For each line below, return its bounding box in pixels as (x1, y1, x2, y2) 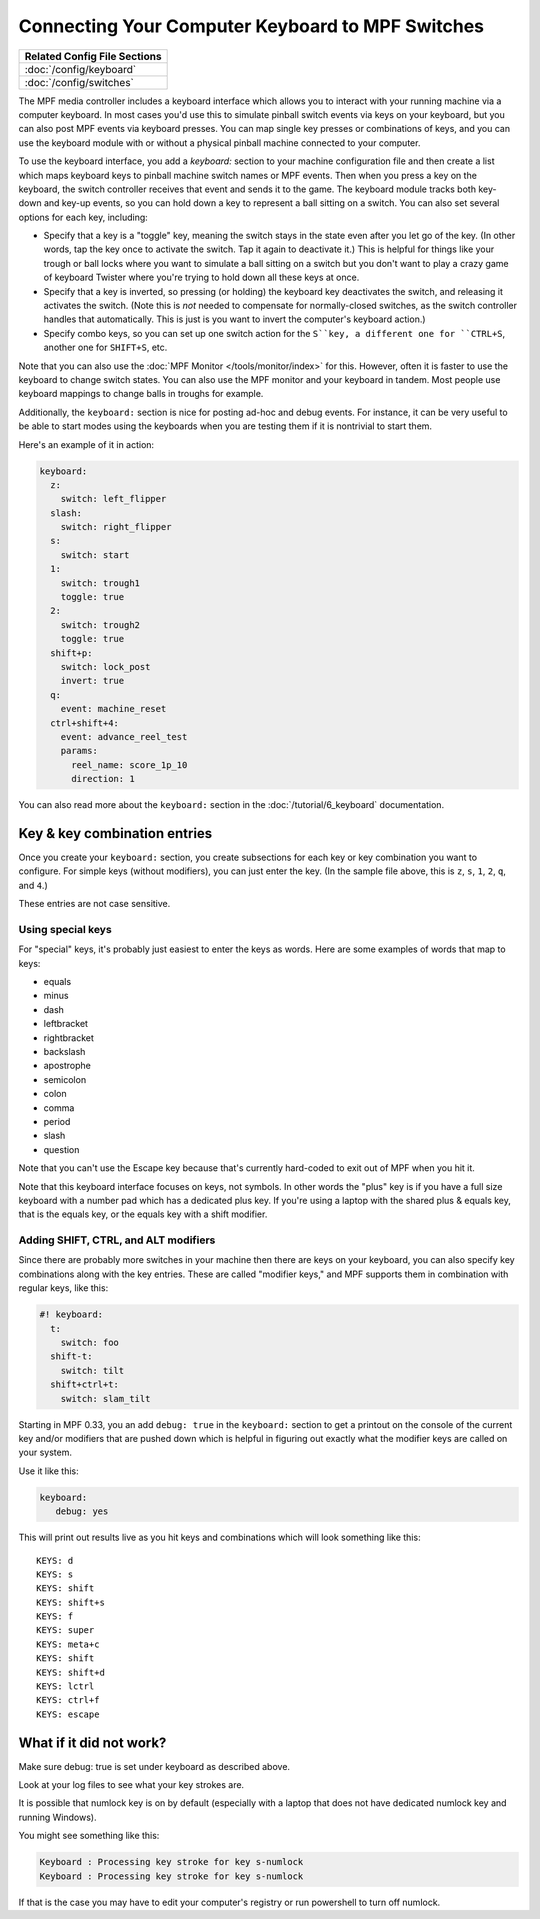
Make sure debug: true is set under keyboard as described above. (18, 1760, 290, 1772)
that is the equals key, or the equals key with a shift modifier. (18, 1208, 268, 1220)
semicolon (43, 1073, 87, 1085)
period (43, 1116, 71, 1127)
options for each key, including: (18, 211, 149, 223)
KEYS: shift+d (36, 1666, 105, 1678)
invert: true (60, 675, 125, 687)
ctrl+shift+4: (50, 717, 120, 729)
